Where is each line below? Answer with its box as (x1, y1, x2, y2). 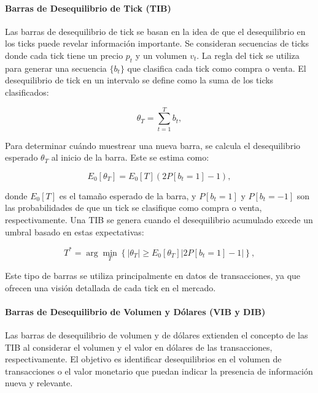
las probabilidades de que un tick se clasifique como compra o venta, (5, 201, 262, 214)
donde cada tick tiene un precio (5, 48, 123, 61)
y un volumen (135, 48, 187, 61)
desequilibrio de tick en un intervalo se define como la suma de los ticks (5, 74, 274, 86)
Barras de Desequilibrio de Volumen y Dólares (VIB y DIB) (5, 305, 266, 318)
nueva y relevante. (5, 376, 73, 389)
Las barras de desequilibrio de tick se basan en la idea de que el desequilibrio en (5, 25, 306, 37)
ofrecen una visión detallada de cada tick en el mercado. (5, 281, 216, 294)
